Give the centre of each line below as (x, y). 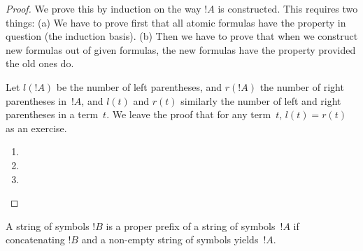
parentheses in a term (52, 114)
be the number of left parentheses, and (139, 86)
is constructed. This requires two (288, 8)
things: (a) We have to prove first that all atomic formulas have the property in (176, 22)
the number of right (302, 86)
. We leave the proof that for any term (189, 114)
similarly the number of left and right (261, 100)
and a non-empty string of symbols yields (170, 239)
